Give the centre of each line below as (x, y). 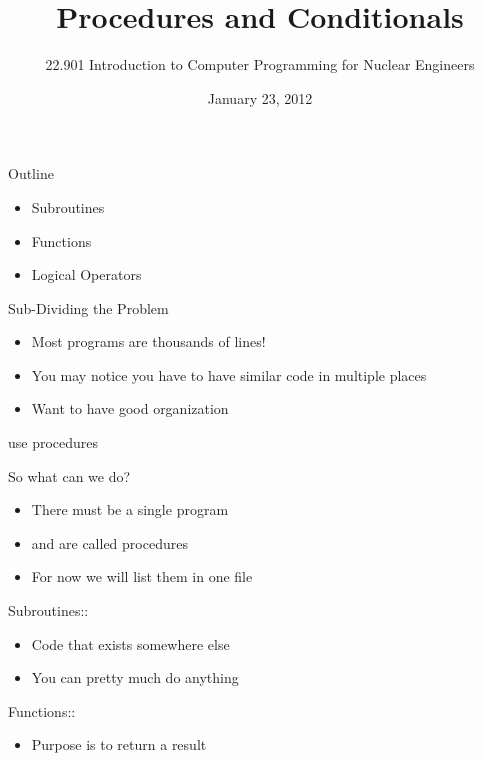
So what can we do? (69, 475)
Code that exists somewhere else (130, 643)
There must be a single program (130, 509)
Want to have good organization (130, 408)
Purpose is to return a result (119, 744)
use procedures (53, 442)
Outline (31, 173)
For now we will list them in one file (142, 576)
